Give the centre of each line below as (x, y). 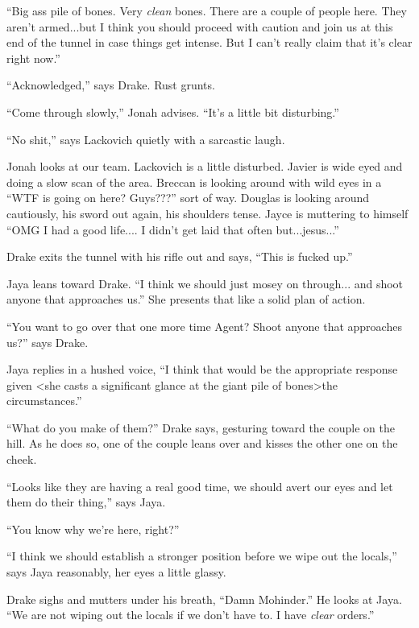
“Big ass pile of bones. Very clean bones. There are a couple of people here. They (207, 10)
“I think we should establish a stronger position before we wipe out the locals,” (202, 556)
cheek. (22, 459)
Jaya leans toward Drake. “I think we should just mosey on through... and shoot (205, 283)
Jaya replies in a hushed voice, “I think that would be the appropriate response (202, 369)
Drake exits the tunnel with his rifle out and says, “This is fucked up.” (180, 256)
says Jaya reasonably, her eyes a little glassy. (116, 572)
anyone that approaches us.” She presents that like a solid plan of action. (186, 299)
